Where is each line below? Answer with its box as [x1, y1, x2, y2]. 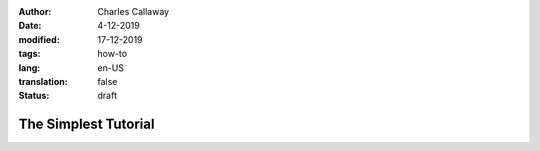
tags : [18, 48, 41, 60]
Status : [18, 90, 50, 102]
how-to [97, 48, 128, 60]
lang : [18, 61, 41, 74]
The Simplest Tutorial [18, 116, 155, 133]
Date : [18, 20, 42, 32]
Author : [18, 6, 52, 17]
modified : [18, 33, 60, 45]
